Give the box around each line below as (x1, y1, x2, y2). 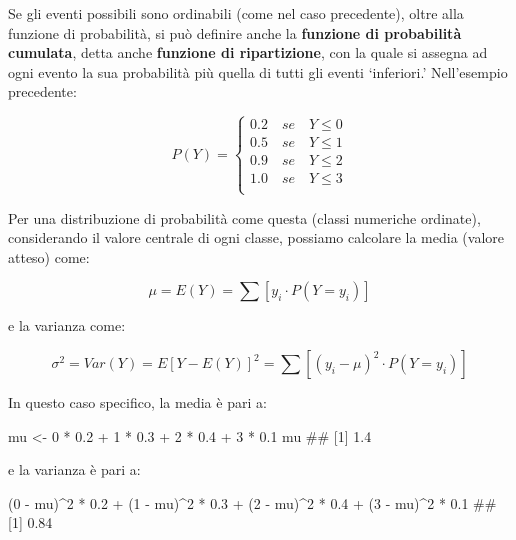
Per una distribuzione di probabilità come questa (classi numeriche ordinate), (8, 207, 481, 228)
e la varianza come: (8, 315, 126, 336)
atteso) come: (8, 246, 90, 267)
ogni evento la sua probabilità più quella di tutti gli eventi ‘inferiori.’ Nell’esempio (8, 61, 508, 82)
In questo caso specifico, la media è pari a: (8, 392, 267, 412)
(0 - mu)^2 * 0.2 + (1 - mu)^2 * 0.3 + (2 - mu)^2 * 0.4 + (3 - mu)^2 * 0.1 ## (8, 492, 497, 513)
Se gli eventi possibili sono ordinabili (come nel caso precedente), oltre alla (8, 3, 464, 23)
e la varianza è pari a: (8, 459, 141, 480)
